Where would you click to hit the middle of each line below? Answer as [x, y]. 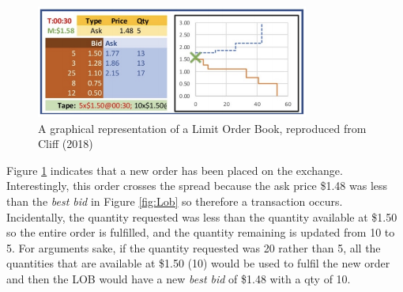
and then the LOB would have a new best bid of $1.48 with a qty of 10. [179, 279]
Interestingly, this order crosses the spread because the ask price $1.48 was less [197, 186]
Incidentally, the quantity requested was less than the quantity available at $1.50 [202, 216]
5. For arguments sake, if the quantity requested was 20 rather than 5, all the [194, 247]
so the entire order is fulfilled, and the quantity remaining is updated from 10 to [201, 232]
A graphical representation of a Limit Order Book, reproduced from [202, 128]
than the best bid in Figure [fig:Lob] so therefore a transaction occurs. [175, 201]
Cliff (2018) [66, 144]
